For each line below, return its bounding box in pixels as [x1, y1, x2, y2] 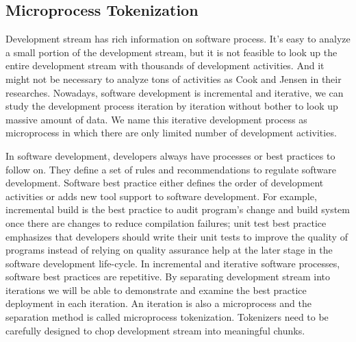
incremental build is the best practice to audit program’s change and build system [5, 202, 350, 217]
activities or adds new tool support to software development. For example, [5, 188, 317, 203]
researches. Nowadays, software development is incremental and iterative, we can [5, 85, 344, 99]
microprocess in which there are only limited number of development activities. [5, 125, 337, 140]
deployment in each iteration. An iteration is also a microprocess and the [5, 296, 311, 310]
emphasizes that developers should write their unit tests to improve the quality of [5, 229, 348, 243]
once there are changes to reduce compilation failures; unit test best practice [5, 215, 327, 230]
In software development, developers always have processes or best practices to [5, 148, 335, 162]
